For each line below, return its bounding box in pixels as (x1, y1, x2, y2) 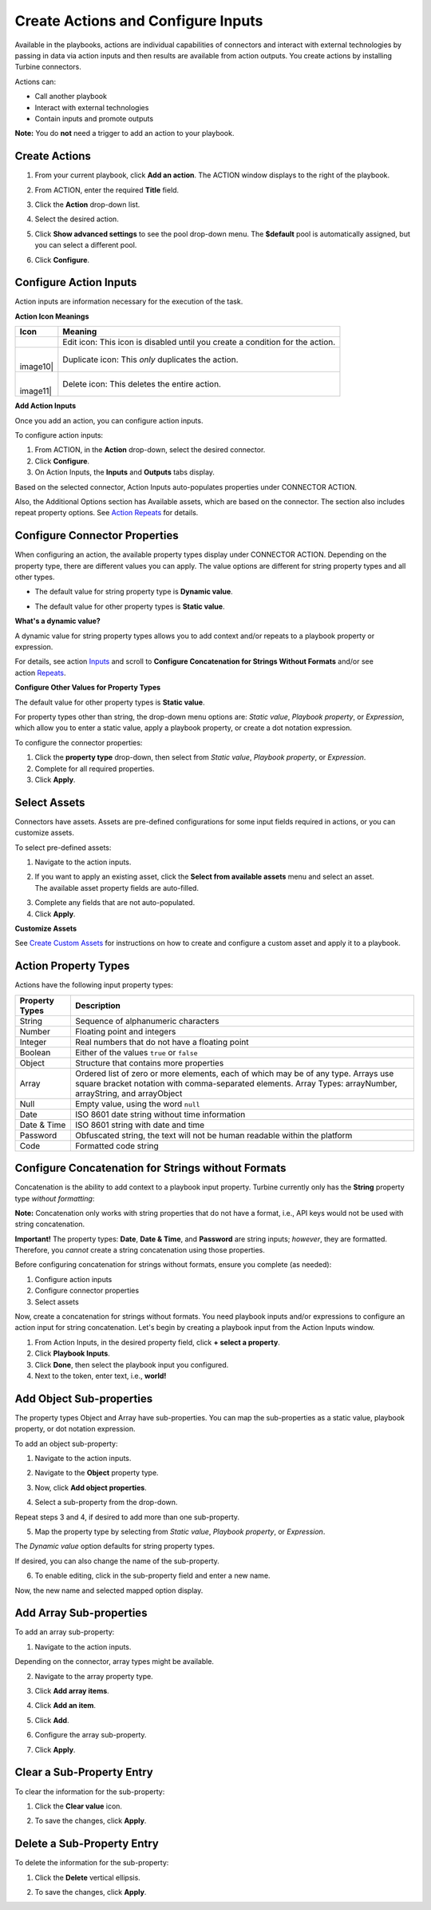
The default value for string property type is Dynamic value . (34, 587, 233, 597)
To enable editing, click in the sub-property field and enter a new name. (34, 1570, 271, 1581)
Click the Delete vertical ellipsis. (34, 1872, 141, 1882)
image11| (19, 386, 52, 397)
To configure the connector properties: (14, 737, 143, 747)
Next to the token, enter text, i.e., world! (34, 1371, 167, 1380)
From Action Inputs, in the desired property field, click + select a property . (34, 1337, 281, 1347)
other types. (14, 572, 55, 582)
